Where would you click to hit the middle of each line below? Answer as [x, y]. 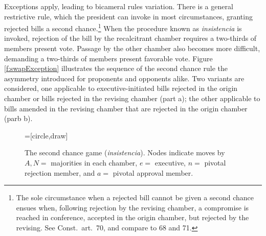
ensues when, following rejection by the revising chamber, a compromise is [132, 207]
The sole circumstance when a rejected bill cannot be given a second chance [135, 197]
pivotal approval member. [153, 172]
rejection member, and [60, 172]
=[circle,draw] [46, 135]
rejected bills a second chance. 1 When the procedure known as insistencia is [123, 27]
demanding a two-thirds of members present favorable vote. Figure [108, 58]
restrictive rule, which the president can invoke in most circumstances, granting [128, 16]
